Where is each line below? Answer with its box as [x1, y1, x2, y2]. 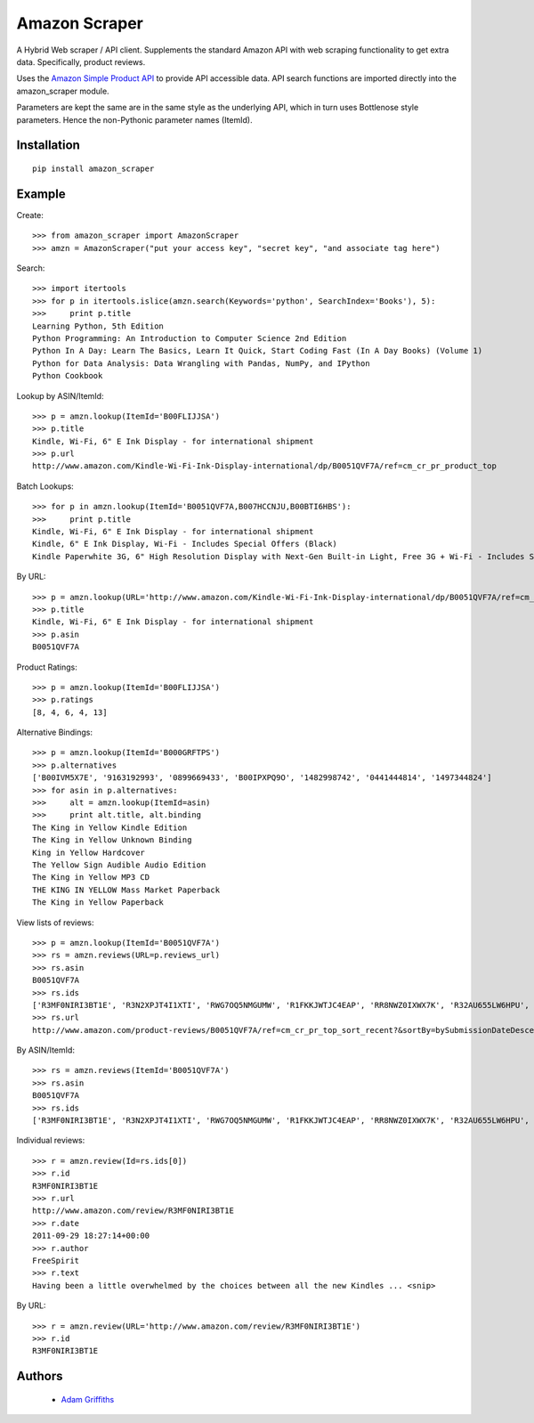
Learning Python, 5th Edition [32, 321, 165, 331]
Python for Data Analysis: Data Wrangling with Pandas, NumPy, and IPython [32, 358, 370, 369]
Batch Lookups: [16, 481, 75, 492]
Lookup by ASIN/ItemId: [16, 390, 104, 401]
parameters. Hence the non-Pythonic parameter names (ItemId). [16, 114, 253, 125]
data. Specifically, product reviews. [16, 56, 146, 67]
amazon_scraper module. [16, 85, 110, 96]
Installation [16, 138, 80, 153]
